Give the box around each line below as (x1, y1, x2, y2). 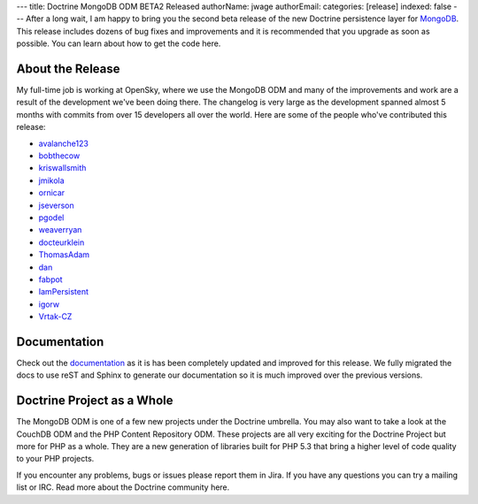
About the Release (16, 61, 120, 76)
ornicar (38, 187, 66, 198)
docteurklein (38, 237, 85, 248)
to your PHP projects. (16, 454, 95, 464)
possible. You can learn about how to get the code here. (16, 38, 221, 49)
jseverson (38, 200, 74, 210)
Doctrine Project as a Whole (16, 393, 173, 409)
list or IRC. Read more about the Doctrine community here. (16, 482, 230, 493)
